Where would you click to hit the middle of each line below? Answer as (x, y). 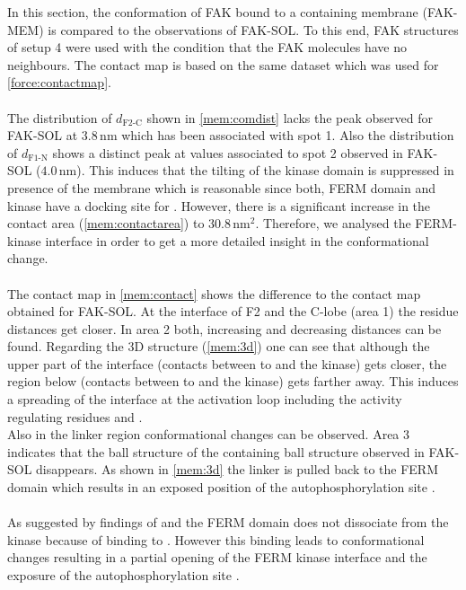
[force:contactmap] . (59, 82)
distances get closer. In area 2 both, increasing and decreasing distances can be (224, 328)
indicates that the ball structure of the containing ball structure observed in (216, 451)
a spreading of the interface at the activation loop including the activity (205, 399)
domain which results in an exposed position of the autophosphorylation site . (221, 487)
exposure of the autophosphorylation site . (123, 575)
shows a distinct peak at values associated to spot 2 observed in (228, 152)
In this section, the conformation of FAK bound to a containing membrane (213, 12)
